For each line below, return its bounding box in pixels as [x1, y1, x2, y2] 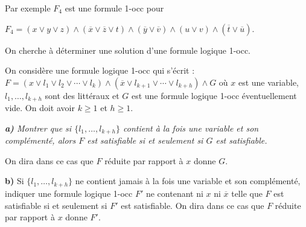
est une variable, [238, 75, 299, 88]
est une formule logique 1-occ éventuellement [131, 89, 297, 101]
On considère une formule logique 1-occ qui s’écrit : [5, 64, 195, 77]
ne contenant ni [145, 187, 203, 199]
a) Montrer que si [5, 121, 72, 134]
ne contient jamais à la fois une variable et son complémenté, [75, 174, 301, 187]
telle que [231, 187, 263, 199]
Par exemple [5, 2, 51, 14]
